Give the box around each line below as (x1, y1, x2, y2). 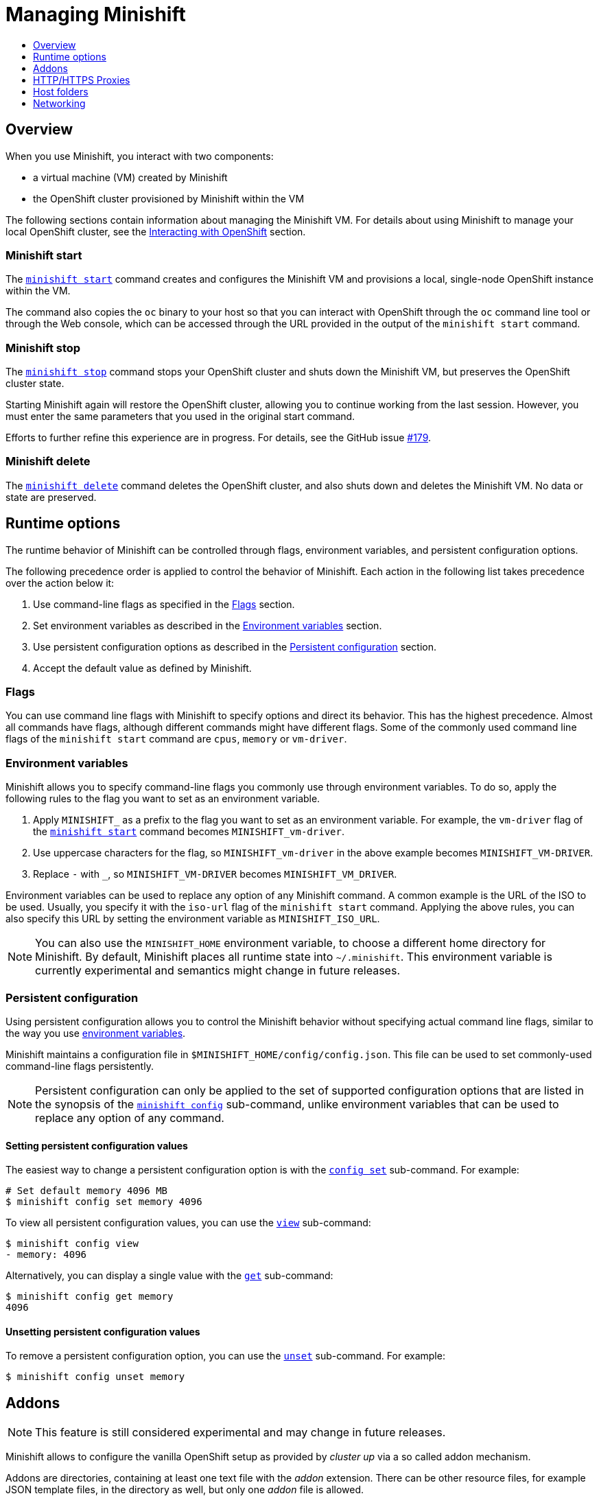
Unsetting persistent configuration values (5, 1325, 200, 1337)
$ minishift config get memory (5, 1291, 174, 1302)
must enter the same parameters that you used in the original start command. (5, 410, 355, 423)
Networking (33, 97, 86, 109)
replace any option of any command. (35, 1110, 224, 1125)
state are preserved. (5, 491, 97, 503)
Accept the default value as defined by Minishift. (33, 662, 252, 674)
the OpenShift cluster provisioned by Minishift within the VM (33, 192, 305, 204)
